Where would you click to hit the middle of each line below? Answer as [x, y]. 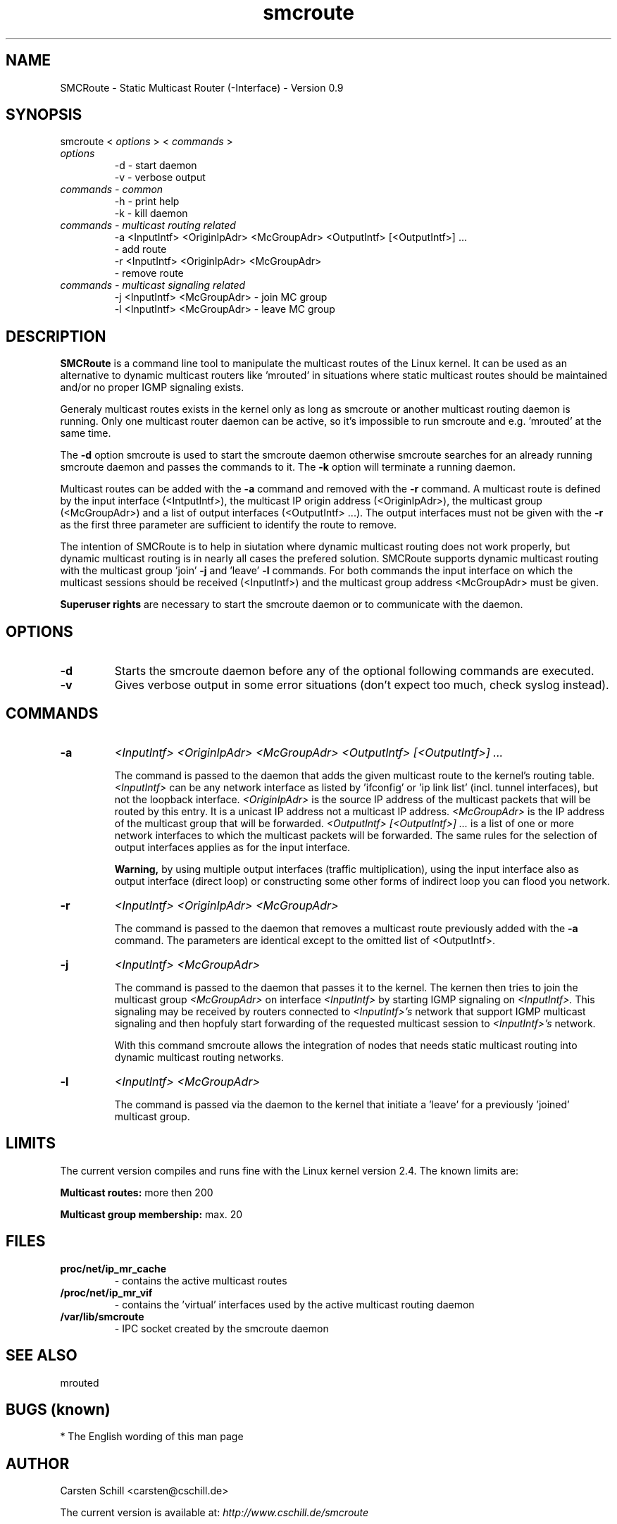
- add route [141, 249]
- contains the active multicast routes [201, 1280]
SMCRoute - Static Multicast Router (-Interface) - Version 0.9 [202, 87]
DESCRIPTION [56, 336]
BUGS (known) [58, 1409]
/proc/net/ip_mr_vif [106, 1292]
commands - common [112, 190]
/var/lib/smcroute [102, 1316]
